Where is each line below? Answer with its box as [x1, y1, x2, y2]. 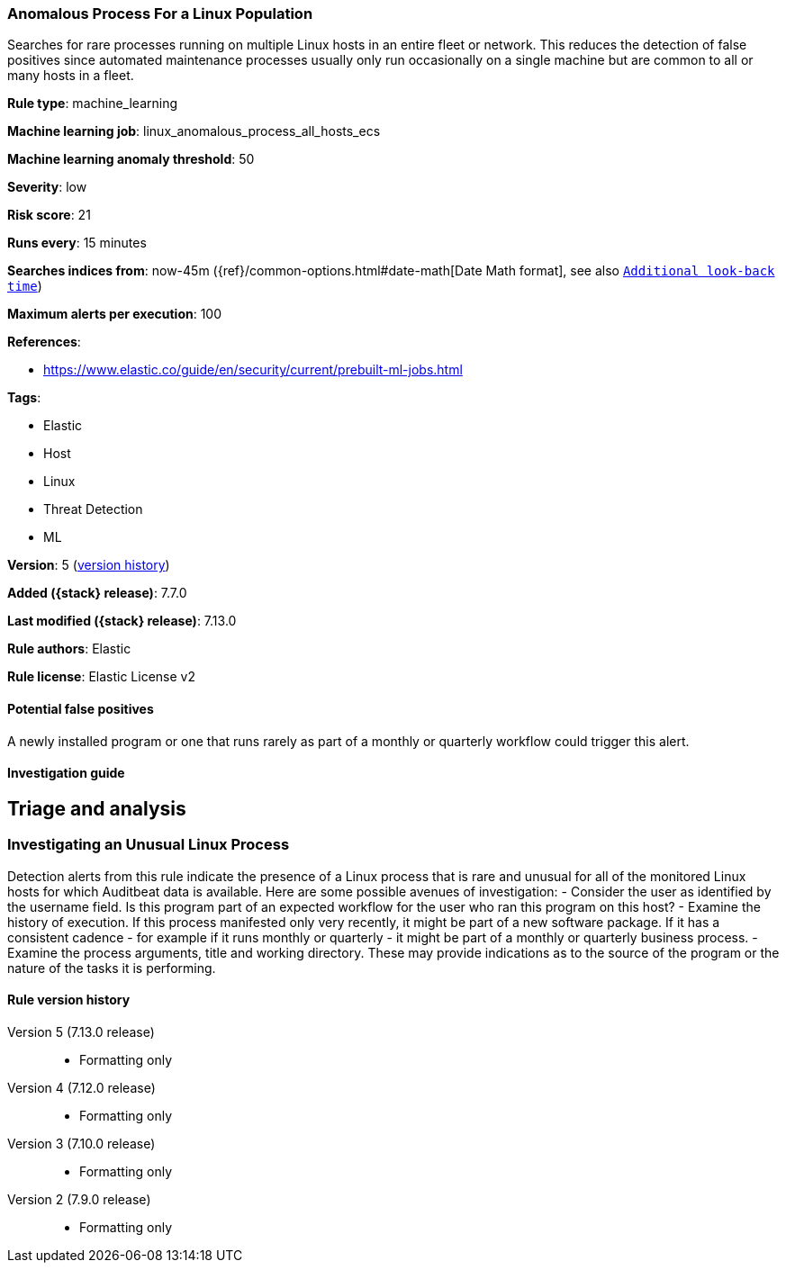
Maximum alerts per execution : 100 [7, 306, 222, 322]
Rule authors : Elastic [7, 641, 131, 657]
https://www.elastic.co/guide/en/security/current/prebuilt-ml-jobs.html [43, 362, 463, 378]
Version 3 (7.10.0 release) [7, 1135, 156, 1151]
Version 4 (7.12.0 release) [7, 1079, 156, 1095]
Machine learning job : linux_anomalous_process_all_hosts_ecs [7, 123, 381, 140]
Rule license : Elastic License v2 [7, 669, 195, 685]
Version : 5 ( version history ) [7, 557, 170, 573]
